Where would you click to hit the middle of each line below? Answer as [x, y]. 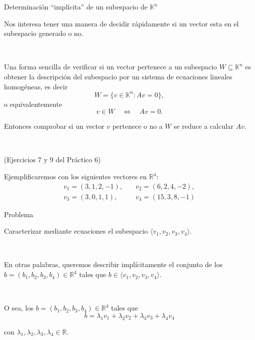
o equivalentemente [33, 104]
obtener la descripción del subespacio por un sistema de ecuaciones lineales [118, 76]
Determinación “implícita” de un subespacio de [76, 6]
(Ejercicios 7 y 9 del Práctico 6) [53, 160]
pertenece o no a [137, 126]
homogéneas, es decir [36, 86]
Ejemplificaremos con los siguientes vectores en [75, 176]
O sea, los [19, 308]
